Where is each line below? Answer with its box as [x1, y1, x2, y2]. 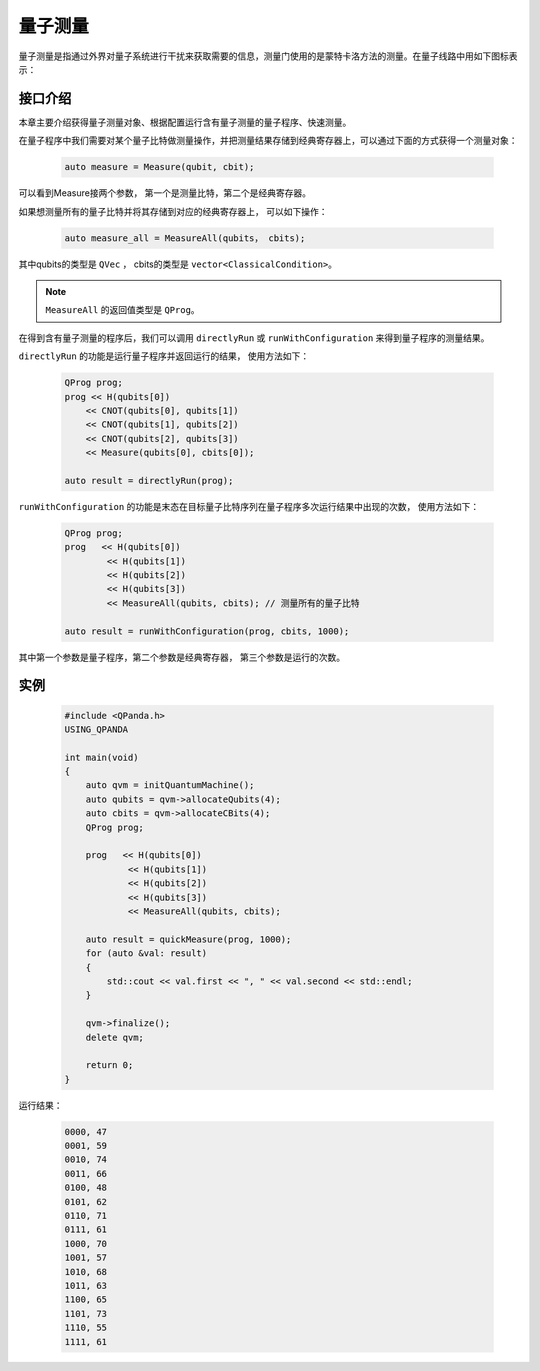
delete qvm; [85, 1031, 145, 1043]
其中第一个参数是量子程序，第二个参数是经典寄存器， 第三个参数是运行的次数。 [18, 651, 345, 663]
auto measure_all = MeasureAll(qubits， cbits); [64, 232, 306, 244]
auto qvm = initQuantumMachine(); [85, 780, 255, 791]
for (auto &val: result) [85, 948, 208, 959]
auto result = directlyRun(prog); [64, 475, 234, 486]
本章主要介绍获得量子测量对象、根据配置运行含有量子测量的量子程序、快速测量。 [18, 116, 352, 128]
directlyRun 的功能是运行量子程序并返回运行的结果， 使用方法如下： [18, 350, 310, 362]
